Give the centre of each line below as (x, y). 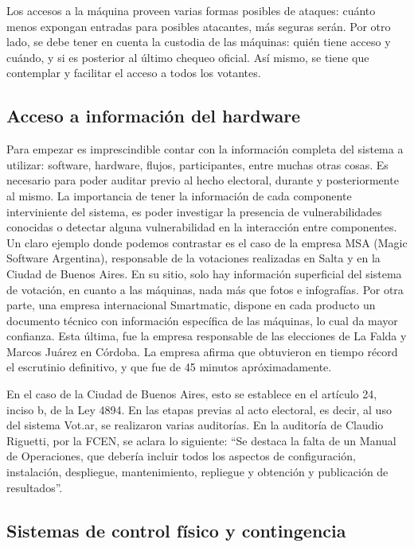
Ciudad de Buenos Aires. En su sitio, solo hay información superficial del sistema (204, 273)
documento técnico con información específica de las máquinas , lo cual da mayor (202, 320)
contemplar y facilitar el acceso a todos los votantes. (134, 73)
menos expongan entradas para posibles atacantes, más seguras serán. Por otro (199, 26)
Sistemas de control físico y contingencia (176, 530)
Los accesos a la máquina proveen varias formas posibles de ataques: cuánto (191, 10)
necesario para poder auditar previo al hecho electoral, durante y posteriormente (203, 180)
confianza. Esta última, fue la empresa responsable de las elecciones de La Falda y (207, 336)
